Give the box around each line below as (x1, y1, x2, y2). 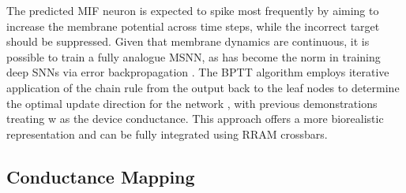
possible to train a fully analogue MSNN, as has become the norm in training (6, 48, 381, 65)
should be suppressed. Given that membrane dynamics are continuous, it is (6, 33, 370, 50)
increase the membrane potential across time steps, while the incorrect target (6, 17, 380, 34)
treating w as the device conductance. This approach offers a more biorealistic (6, 110, 384, 127)
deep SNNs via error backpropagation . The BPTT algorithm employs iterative (6, 64, 389, 80)
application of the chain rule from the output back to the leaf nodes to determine (6, 79, 400, 95)
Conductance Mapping (6, 164, 195, 188)
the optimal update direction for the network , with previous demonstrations (6, 95, 378, 111)
